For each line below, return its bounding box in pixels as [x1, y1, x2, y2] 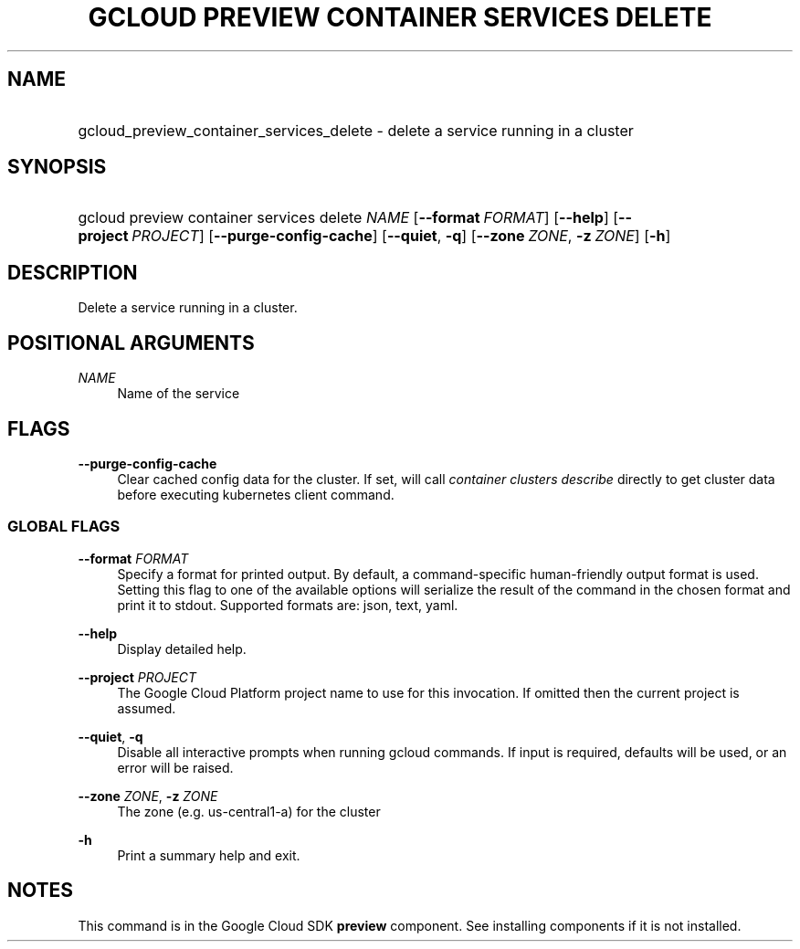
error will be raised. [117, 759, 234, 775]
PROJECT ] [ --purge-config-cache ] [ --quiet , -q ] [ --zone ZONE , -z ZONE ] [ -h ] [132, 227, 671, 246]
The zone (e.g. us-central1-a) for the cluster [117, 803, 381, 819]
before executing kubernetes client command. [117, 486, 395, 502]
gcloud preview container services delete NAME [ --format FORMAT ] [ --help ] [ [78, 208, 619, 227]
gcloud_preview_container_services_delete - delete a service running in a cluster [78, 121, 634, 140]
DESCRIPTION [7, 260, 138, 284]
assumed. [117, 700, 176, 716]
